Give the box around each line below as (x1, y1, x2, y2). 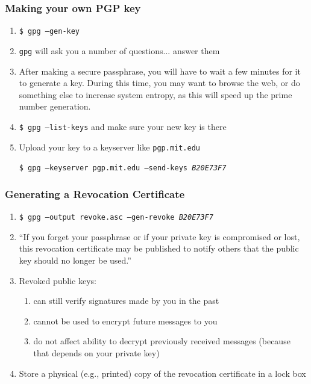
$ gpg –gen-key (19, 27, 80, 36)
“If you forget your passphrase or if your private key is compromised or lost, (19, 230, 300, 243)
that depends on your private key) (33, 346, 160, 359)
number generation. (19, 100, 91, 113)
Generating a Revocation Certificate (5, 186, 185, 201)
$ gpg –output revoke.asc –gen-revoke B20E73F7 (19, 213, 213, 222)
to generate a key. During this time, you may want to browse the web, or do (19, 76, 300, 89)
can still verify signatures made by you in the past (33, 294, 219, 307)
